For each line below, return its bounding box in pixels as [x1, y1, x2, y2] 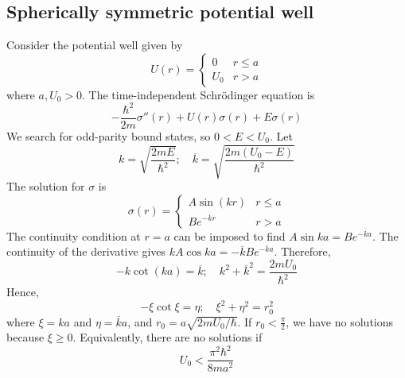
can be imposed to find [173, 227, 286, 244]
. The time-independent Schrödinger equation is [82, 86, 315, 102]
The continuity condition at [6, 227, 141, 244]
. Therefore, [274, 243, 331, 260]
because [6, 329, 45, 345]
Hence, [6, 283, 39, 300]
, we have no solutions [286, 313, 394, 330]
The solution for [6, 178, 85, 195]
